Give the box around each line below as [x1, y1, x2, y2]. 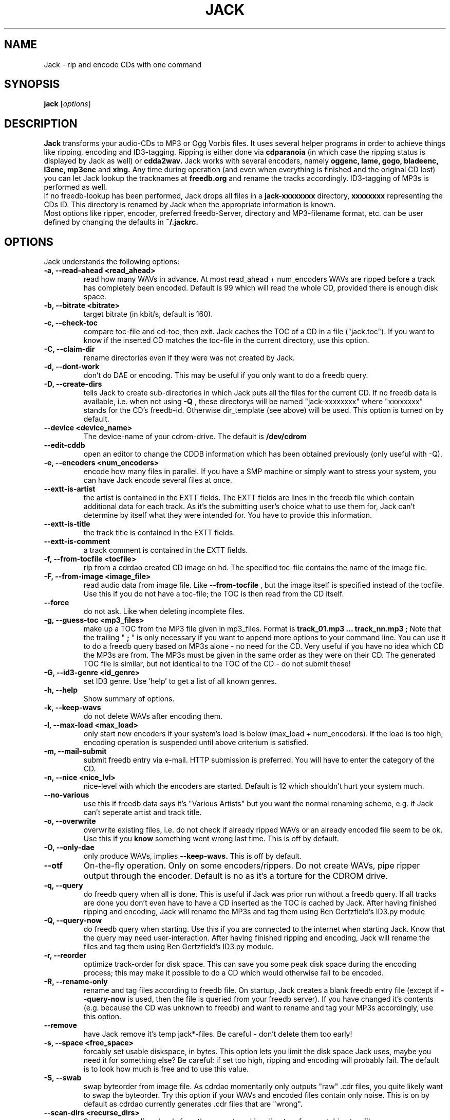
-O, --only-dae [44, 843, 95, 852]
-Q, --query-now [44, 916, 102, 925]
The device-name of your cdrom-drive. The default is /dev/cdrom [83, 432, 307, 441]
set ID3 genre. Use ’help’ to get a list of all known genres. [83, 677, 277, 686]
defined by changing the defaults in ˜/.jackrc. [44, 218, 198, 227]
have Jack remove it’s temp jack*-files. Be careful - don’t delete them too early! [83, 1029, 352, 1039]
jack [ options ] [44, 99, 91, 109]
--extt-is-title [44, 519, 90, 529]
